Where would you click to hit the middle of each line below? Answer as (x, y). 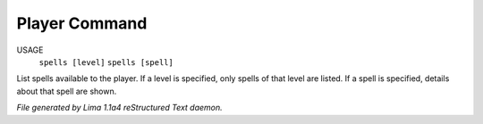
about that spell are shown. (67, 91)
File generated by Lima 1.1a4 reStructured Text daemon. (119, 108)
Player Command (82, 23)
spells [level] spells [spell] (106, 62)
